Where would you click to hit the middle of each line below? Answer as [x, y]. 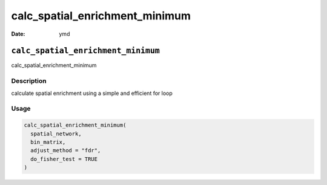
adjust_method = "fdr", [66, 151]
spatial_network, [56, 134]
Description [29, 81]
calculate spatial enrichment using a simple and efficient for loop [92, 93]
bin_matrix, [48, 142]
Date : [18, 34]
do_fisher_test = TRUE [64, 159]
